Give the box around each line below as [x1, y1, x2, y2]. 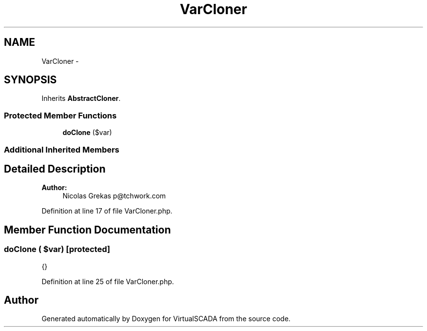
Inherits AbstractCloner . [41, 94, 121, 103]
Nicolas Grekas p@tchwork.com [62, 192, 166, 200]
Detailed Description [4, 162, 106, 175]
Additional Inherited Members [4, 144, 119, 155]
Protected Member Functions [4, 110, 117, 120]
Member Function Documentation [4, 223, 171, 236]
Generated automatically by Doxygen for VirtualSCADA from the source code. [41, 314, 291, 323]
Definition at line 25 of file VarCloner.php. [41, 277, 174, 286]
